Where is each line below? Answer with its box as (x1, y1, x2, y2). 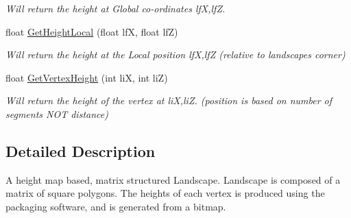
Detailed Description (5, 140, 156, 161)
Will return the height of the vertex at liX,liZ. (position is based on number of (5, 93, 332, 108)
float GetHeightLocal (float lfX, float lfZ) (5, 24, 178, 38)
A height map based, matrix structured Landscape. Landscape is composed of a (5, 172, 341, 186)
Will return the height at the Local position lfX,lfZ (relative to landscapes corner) (5, 47, 346, 62)
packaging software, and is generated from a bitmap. (5, 199, 226, 213)
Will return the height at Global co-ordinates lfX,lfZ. (5, 1, 226, 15)
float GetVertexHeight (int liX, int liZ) (5, 70, 168, 84)
